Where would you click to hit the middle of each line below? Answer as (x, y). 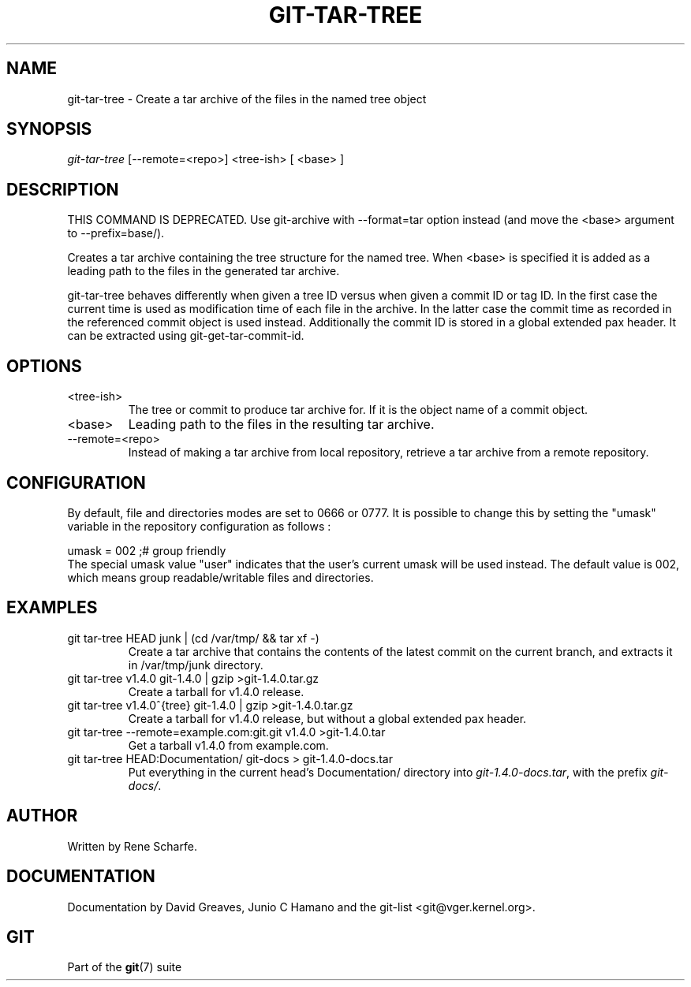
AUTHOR (42, 816)
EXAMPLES (52, 608)
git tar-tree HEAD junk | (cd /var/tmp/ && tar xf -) (193, 638)
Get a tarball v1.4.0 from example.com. (228, 745)
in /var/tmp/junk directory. (196, 665)
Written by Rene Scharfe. (132, 846)
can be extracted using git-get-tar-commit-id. (186, 336)
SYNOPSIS (49, 129)
